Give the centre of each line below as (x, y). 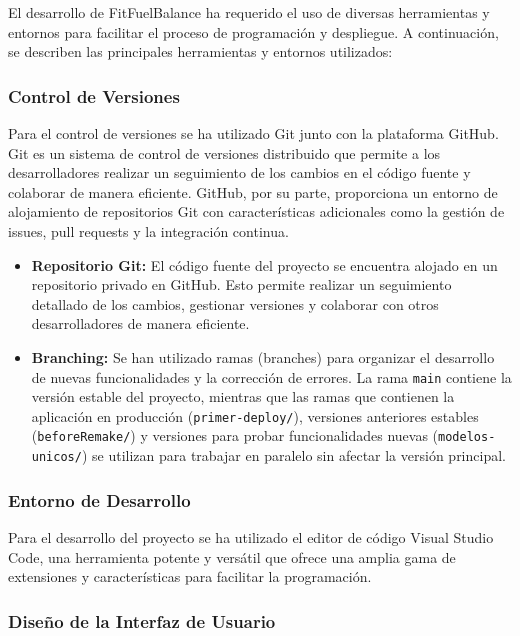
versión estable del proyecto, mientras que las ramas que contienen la (243, 396)
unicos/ (56, 457)
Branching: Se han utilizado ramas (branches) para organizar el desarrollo (263, 356)
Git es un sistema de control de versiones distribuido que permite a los (224, 152)
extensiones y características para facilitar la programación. (190, 576)
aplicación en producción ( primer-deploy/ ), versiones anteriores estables (255, 415)
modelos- (467, 437)
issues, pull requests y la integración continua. (148, 230)
